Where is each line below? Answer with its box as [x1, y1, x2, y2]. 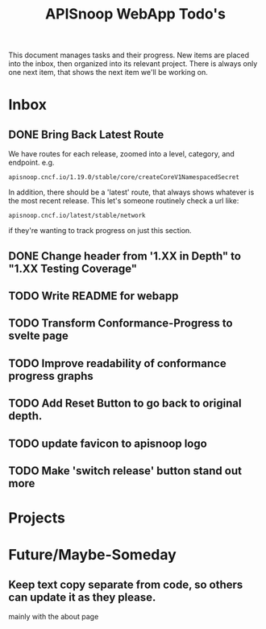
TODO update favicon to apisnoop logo [8, 436, 207, 450]
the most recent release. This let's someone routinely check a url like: [8, 196, 239, 206]
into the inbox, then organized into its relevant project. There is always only [8, 59, 258, 69]
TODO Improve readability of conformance [8, 356, 227, 370]
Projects [8, 509, 66, 527]
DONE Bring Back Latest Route [8, 127, 164, 141]
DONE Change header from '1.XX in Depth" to [8, 249, 242, 263]
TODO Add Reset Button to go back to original [8, 397, 242, 410]
